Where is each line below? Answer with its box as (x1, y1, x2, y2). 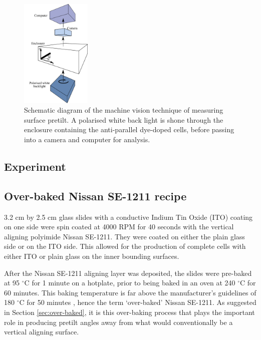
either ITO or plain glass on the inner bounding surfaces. (4, 250, 179, 261)
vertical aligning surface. (4, 326, 79, 337)
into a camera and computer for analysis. (24, 134, 150, 144)
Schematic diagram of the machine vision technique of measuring (24, 105, 223, 115)
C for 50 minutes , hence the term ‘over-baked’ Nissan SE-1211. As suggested (19, 297, 256, 307)
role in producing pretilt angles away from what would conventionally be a (4, 316, 233, 327)
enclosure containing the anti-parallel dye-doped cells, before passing (24, 124, 234, 135)
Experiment (4, 158, 66, 174)
